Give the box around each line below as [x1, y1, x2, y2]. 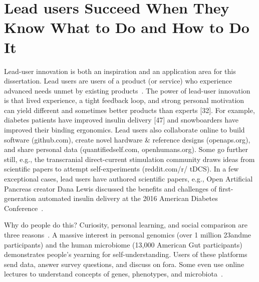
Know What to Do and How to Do [4, 17, 249, 37]
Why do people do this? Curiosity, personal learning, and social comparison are [4, 219, 247, 230]
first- [218, 183, 233, 193]
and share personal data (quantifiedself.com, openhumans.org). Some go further [4, 144, 248, 154]
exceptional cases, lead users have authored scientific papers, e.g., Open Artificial [4, 173, 253, 184]
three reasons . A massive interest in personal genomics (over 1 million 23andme [4, 229, 251, 239]
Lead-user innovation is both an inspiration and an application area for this [4, 65, 236, 76]
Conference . [4, 202, 44, 213]
